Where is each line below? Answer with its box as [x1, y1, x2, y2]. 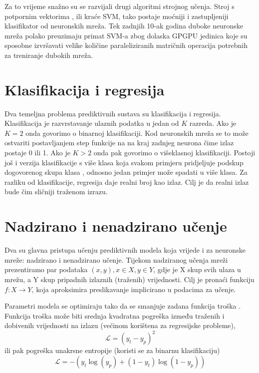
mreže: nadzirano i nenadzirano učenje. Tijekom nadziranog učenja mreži [4, 254, 228, 265]
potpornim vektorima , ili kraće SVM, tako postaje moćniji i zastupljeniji [4, 10, 229, 21]
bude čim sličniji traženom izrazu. [4, 186, 108, 197]
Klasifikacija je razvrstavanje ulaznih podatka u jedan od [4, 118, 179, 128]
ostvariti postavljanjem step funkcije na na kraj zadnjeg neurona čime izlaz [4, 137, 234, 148]
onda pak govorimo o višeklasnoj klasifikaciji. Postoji [93, 147, 256, 158]
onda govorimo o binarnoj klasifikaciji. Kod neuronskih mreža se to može [25, 127, 249, 138]
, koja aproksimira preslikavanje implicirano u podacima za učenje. [31, 284, 236, 294]
